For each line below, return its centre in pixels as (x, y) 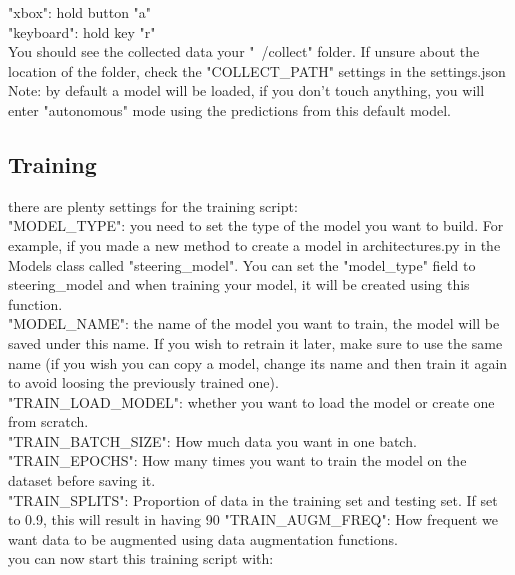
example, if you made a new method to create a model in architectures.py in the (254, 244)
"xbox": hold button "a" (80, 12)
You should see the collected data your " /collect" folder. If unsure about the (244, 51)
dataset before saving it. (82, 480)
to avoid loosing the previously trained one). (143, 382)
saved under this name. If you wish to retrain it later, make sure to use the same (255, 342)
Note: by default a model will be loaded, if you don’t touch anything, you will (246, 90)
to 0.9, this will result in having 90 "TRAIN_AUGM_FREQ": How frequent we (253, 519)
